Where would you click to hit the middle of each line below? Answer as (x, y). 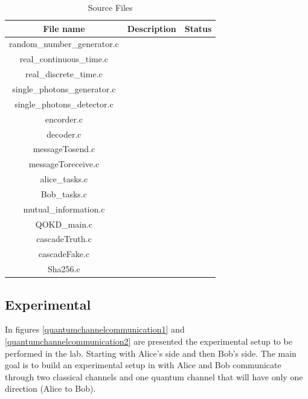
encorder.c (64, 119)
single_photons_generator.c (64, 88)
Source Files (110, 7)
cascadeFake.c (64, 254)
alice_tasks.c (64, 179)
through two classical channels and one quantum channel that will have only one (154, 376)
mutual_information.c (64, 209)
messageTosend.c (64, 149)
